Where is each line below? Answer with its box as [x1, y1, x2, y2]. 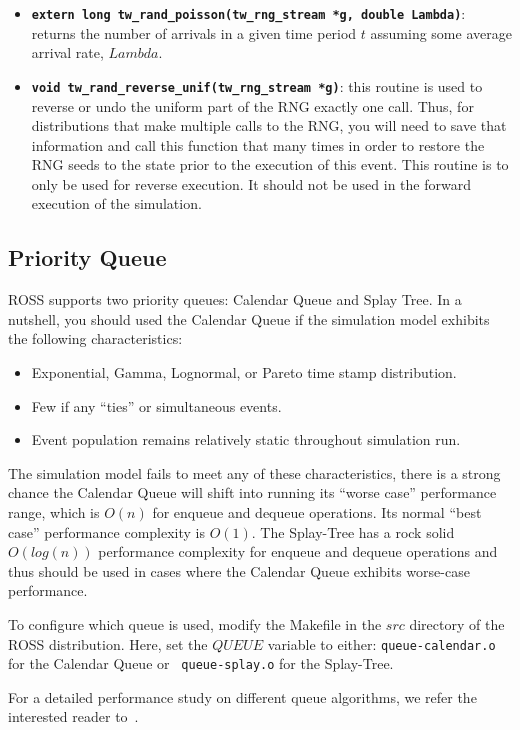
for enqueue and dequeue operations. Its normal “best [152, 502, 482, 523]
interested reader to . [8, 706, 139, 727]
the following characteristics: [8, 328, 183, 349]
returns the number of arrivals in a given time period [31, 22, 357, 43]
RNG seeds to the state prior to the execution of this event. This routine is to [31, 154, 509, 175]
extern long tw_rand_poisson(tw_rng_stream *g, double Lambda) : [31, 3, 466, 23]
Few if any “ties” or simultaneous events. [31, 395, 282, 416]
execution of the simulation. [31, 193, 202, 214]
